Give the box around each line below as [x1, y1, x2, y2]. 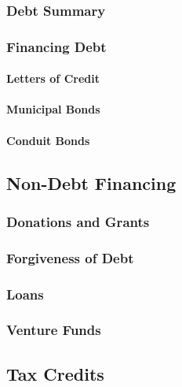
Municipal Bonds [6, 101, 100, 117]
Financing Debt [6, 36, 107, 56]
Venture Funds [6, 320, 101, 340]
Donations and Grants [6, 211, 150, 231]
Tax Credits [6, 361, 104, 385]
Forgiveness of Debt [6, 247, 134, 267]
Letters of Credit [6, 70, 100, 87]
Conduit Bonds [6, 132, 90, 148]
